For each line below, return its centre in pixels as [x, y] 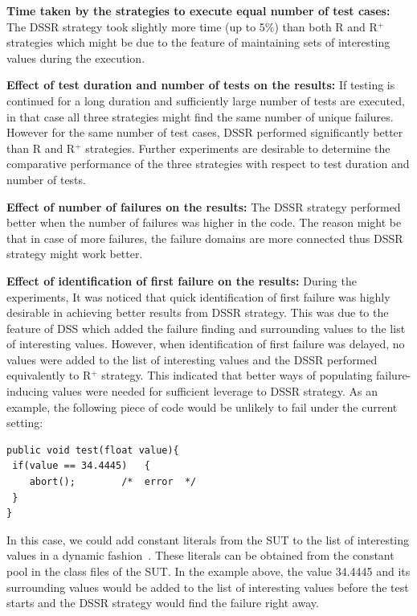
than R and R [41, 148]
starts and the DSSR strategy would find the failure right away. [163, 603]
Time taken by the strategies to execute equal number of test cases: [198, 10]
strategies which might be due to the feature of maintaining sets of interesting [198, 42]
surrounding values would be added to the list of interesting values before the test [208, 587]
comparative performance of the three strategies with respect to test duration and [208, 164]
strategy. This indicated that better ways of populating [237, 375]
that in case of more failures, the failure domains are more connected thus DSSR [205, 238]
